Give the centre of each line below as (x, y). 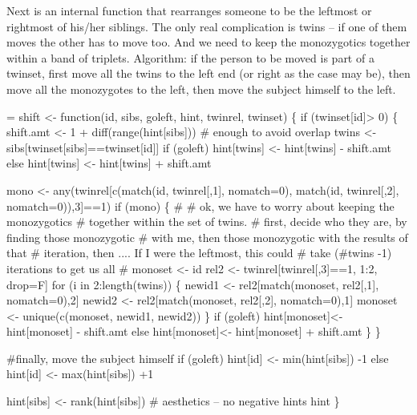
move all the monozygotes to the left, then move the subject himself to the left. (201, 89)
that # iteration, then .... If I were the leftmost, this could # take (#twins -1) (199, 253)
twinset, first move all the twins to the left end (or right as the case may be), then (208, 73)
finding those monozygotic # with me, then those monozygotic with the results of (207, 237)
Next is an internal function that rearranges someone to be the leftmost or (189, 10)
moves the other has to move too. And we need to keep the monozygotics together (208, 42)
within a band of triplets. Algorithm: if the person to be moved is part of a (190, 57)
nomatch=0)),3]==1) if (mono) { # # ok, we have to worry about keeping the (200, 205)
